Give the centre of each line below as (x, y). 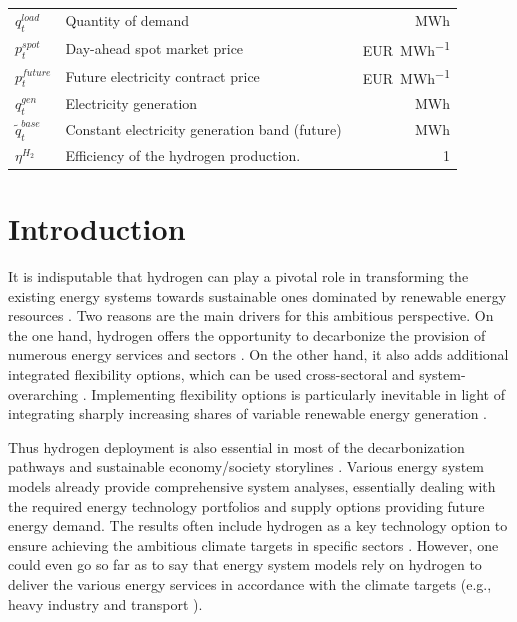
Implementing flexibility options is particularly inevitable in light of (298, 393)
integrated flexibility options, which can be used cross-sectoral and (211, 374)
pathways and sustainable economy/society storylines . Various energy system (246, 466)
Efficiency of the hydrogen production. (183, 154)
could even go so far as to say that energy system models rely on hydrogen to (245, 564)
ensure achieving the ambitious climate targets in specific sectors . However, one (253, 544)
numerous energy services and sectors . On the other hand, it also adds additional (258, 354)
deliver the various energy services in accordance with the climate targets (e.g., (250, 584)
